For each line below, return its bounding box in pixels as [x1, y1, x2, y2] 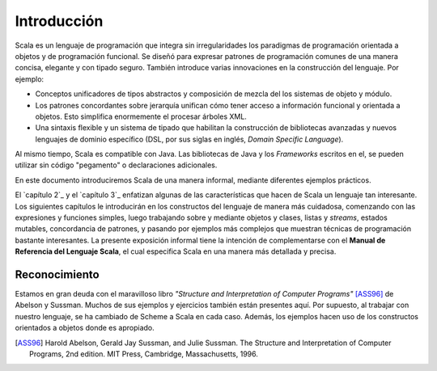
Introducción [15, 12, 104, 30]
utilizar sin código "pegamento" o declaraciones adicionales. [15, 160, 218, 170]
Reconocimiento [15, 268, 100, 281]
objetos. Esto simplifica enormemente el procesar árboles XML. [35, 112, 247, 121]
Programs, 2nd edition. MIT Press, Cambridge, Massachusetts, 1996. [29, 349, 258, 359]
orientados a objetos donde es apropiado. [15, 323, 155, 333]
